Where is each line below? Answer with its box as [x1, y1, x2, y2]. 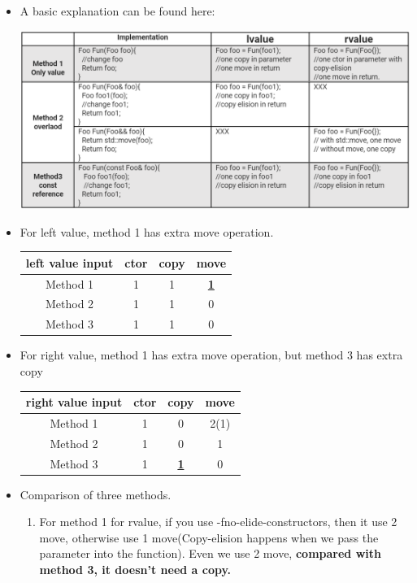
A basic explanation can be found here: [20, 2, 215, 19]
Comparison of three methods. [20, 485, 172, 503]
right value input [25, 394, 123, 411]
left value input [25, 254, 114, 271]
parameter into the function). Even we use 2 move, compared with [39, 545, 381, 562]
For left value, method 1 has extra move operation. [20, 223, 274, 240]
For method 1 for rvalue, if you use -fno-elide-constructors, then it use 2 [39, 513, 397, 530]
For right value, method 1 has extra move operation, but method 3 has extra [20, 346, 403, 363]
